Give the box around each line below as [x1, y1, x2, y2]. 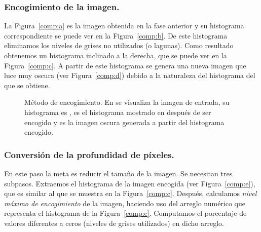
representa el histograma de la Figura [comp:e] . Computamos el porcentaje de [4, 208, 247, 218]
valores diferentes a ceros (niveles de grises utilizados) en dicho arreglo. [4, 217, 224, 228]
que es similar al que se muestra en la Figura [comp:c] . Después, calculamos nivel [4, 188, 257, 199]
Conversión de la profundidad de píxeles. [4, 148, 174, 161]
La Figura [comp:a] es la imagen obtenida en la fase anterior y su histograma [4, 20, 244, 31]
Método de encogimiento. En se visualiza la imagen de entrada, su [24, 97, 230, 107]
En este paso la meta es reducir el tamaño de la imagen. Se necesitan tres [4, 168, 233, 178]
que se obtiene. [4, 80, 50, 90]
